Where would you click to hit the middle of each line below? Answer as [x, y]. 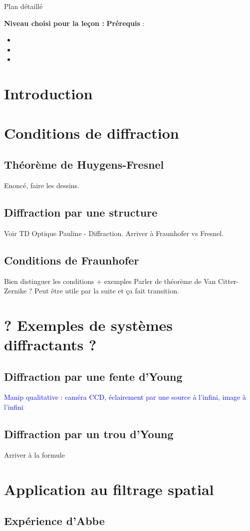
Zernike [15, 291]
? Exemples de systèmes [89, 325]
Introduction [48, 94]
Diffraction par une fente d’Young [93, 376]
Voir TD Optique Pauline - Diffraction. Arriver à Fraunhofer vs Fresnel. [114, 233]
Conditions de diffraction [92, 133]
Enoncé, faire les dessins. [42, 185]
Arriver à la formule [34, 454]
